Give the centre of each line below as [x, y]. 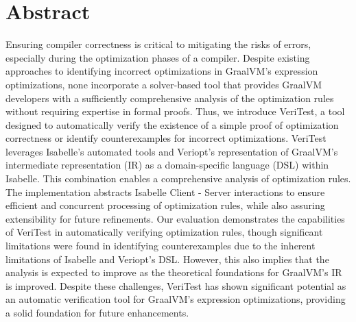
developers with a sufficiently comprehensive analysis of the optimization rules [170, 98]
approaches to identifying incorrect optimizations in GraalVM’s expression [162, 71]
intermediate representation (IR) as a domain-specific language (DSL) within [167, 165]
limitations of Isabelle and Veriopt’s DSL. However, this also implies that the [167, 259]
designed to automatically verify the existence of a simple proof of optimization [172, 124]
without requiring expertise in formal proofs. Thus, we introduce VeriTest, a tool [175, 111]
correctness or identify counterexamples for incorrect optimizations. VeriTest [166, 138]
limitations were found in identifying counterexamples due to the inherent [161, 246]
